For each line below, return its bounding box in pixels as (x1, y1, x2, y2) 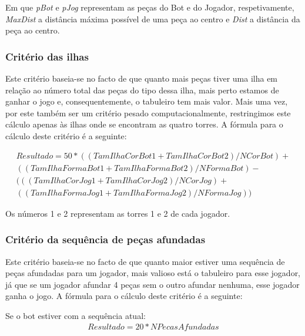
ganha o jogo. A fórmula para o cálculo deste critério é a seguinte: (5, 290, 243, 302)
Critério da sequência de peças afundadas (5, 232, 206, 247)
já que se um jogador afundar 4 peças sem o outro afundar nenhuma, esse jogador (5, 278, 300, 290)
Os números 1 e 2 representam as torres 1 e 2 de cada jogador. (5, 207, 230, 219)
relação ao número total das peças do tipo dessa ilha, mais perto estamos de (5, 83, 279, 96)
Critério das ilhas (5, 49, 89, 63)
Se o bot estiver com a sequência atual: (5, 309, 146, 321)
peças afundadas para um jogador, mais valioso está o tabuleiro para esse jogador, (5, 267, 301, 279)
